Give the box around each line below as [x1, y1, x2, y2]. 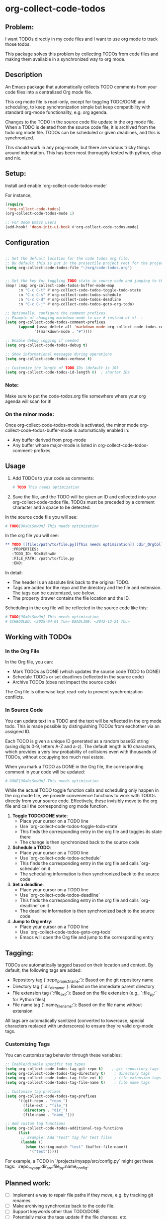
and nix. [5, 155, 21, 161]
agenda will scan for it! [5, 398, 52, 404]
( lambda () [20, 1139, 43, 1144]
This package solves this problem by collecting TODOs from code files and [5, 51, 159, 57]
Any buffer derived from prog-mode [12, 437, 86, 443]
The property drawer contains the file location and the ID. [12, 595, 130, 601]
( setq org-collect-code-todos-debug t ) [5, 343, 88, 348]
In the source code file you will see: [5, 514, 78, 520]
